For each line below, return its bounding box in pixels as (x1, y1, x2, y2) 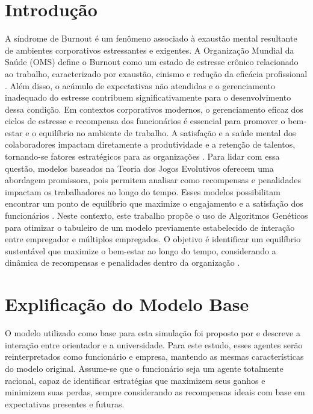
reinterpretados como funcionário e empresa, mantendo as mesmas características (5, 350, 304, 363)
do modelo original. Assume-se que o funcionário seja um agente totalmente (5, 362, 284, 374)
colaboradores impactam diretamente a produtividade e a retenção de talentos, (5, 138, 296, 151)
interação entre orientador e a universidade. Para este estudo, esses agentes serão (5, 338, 303, 351)
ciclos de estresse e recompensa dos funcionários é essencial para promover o (5, 114, 285, 127)
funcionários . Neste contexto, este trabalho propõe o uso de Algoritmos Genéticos (5, 209, 308, 222)
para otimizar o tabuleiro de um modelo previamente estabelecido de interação (5, 221, 295, 233)
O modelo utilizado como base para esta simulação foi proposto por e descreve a (5, 327, 300, 339)
